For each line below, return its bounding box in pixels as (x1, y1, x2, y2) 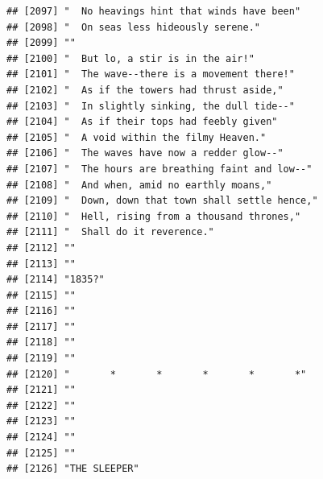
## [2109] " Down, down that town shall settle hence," (6, 195, 318, 207)
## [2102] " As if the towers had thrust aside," (6, 84, 284, 96)
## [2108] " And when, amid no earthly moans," (6, 179, 272, 191)
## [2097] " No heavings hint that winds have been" (6, 6, 301, 17)
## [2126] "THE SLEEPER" (6, 463, 139, 475)
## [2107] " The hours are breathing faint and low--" (6, 163, 313, 175)
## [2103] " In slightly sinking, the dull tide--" (6, 100, 295, 112)
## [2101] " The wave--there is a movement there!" (6, 68, 295, 81)
